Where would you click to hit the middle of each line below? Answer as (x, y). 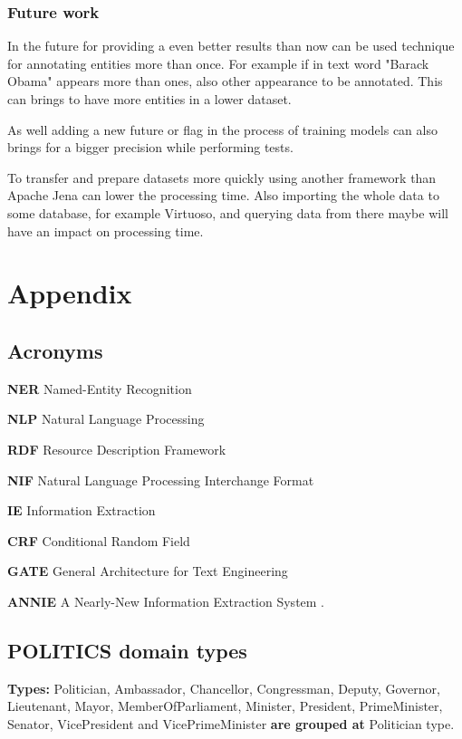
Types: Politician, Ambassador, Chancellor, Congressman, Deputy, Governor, (224, 688)
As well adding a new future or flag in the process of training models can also (222, 129)
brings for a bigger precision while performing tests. (150, 147)
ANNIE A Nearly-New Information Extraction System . (166, 601)
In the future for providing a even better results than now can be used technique (231, 46)
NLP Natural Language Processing (106, 419)
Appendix (70, 293)
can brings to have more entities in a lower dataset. (149, 99)
